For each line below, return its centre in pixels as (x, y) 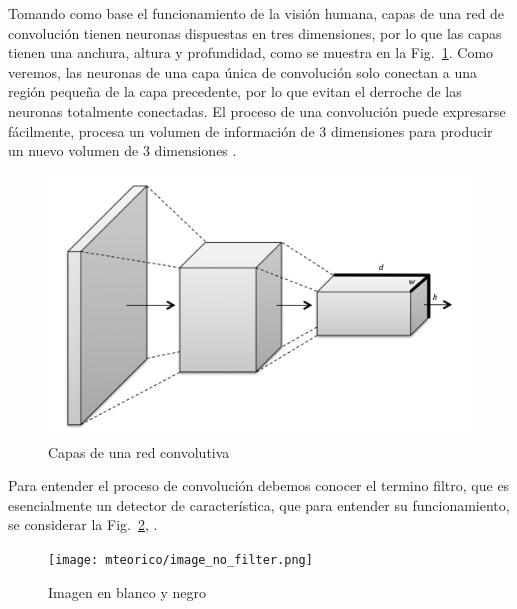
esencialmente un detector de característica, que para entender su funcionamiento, (259, 504)
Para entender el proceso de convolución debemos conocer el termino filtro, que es (259, 485)
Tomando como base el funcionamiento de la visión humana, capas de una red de (256, 13)
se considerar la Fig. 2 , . (83, 524)
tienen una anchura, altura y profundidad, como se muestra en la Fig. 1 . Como (251, 52)
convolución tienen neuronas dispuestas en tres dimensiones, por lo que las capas (255, 32)
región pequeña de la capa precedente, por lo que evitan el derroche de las (235, 91)
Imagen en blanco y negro (127, 591)
